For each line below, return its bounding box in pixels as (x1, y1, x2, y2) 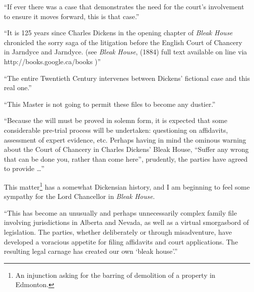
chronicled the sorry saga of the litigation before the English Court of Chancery (4, 37, 242, 47)
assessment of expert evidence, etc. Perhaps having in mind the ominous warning (4, 134, 246, 145)
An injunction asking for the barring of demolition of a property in (15, 269, 215, 280)
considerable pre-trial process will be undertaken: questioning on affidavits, (4, 124, 228, 135)
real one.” (4, 82, 32, 93)
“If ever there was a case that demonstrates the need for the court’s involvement (4, 1, 244, 11)
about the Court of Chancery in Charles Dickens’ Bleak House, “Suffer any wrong (4, 144, 249, 154)
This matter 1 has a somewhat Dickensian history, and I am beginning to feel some (4, 180, 250, 192)
